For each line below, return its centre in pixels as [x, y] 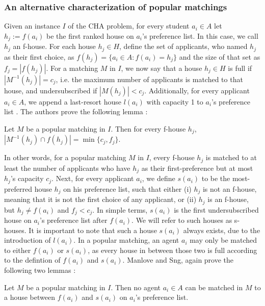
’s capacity [27, 178]
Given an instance [32, 26]
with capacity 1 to [175, 101]
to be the [216, 178]
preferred [18, 188]
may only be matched [223, 240]
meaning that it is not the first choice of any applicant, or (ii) [100, 199]
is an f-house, [228, 199]
